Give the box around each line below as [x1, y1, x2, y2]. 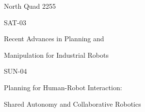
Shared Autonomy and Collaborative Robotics [4, 98, 141, 109]
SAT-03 [4, 17, 26, 27]
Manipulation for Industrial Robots [4, 49, 109, 60]
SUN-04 [4, 66, 27, 76]
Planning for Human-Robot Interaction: [4, 82, 122, 92]
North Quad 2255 [4, 1, 56, 11]
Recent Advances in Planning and [4, 33, 104, 44]
